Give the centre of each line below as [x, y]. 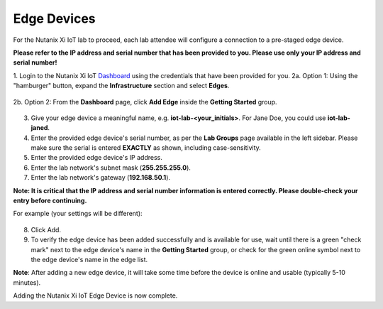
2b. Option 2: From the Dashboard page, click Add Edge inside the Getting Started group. [145, 102]
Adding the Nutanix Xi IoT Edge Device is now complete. [95, 296]
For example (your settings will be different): [78, 214]
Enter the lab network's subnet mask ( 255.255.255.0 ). [111, 168]
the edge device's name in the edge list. [89, 259]
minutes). [27, 282]
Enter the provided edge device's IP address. [96, 158]
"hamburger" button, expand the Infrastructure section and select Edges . [121, 86]
